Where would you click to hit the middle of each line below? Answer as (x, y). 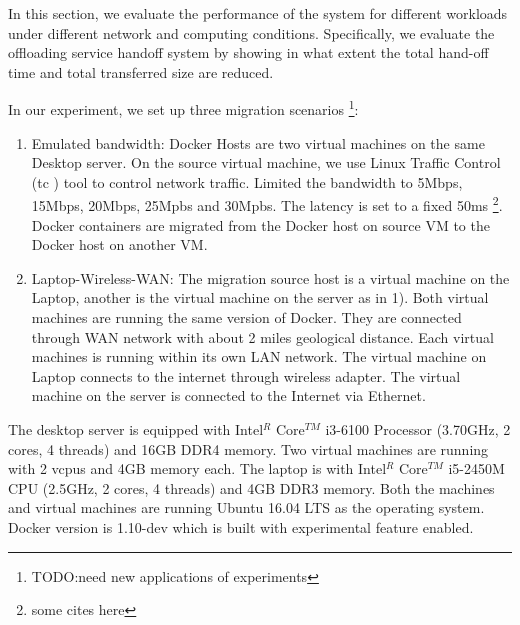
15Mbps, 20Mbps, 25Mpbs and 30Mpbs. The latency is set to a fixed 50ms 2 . (267, 204)
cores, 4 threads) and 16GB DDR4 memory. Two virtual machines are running (248, 448)
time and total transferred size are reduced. (141, 71)
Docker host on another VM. (119, 244)
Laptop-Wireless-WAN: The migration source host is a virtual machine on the (270, 277)
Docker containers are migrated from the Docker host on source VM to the (260, 224)
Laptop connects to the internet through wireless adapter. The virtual (246, 375)
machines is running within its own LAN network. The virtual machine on (259, 356)
